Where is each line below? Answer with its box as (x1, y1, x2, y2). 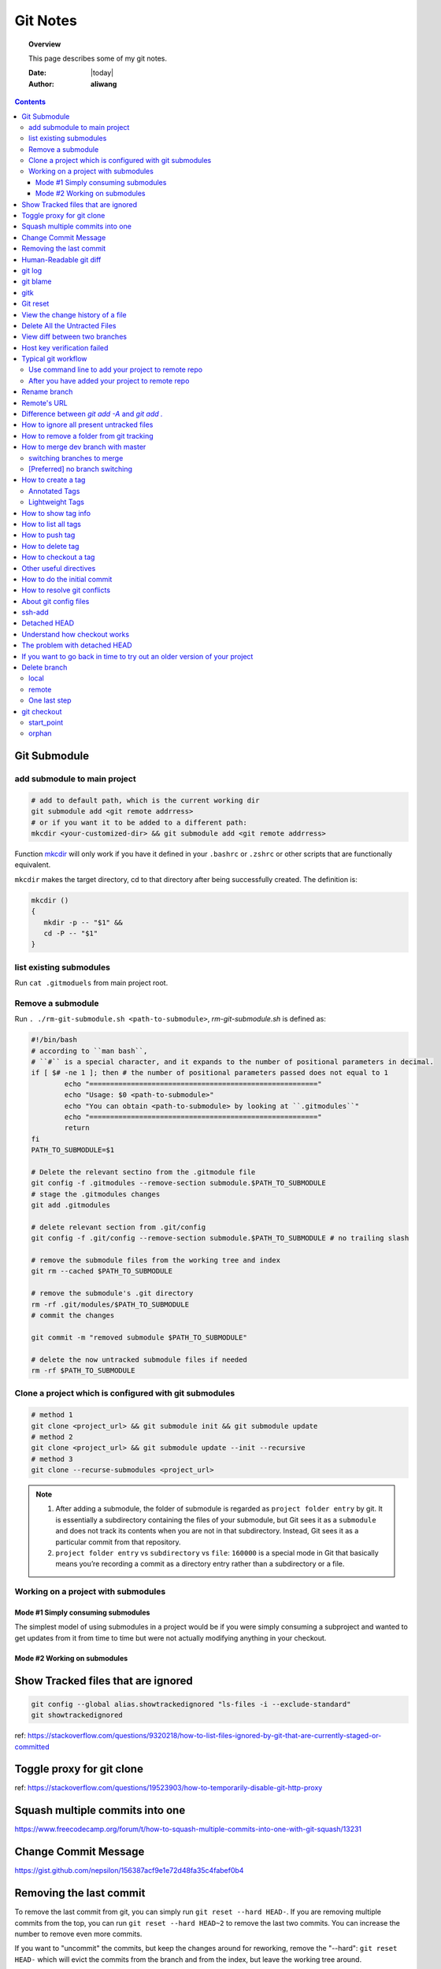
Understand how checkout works (21, 629, 130, 639)
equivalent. (14, 860, 51, 870)
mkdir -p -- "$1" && (43, 918, 124, 927)
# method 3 (31, 1454, 73, 1463)
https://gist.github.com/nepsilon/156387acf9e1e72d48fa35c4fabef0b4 (14, 1866, 244, 1875)
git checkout (21, 706, 62, 716)
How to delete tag (21, 541, 80, 551)
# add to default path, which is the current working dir (31, 795, 260, 805)
